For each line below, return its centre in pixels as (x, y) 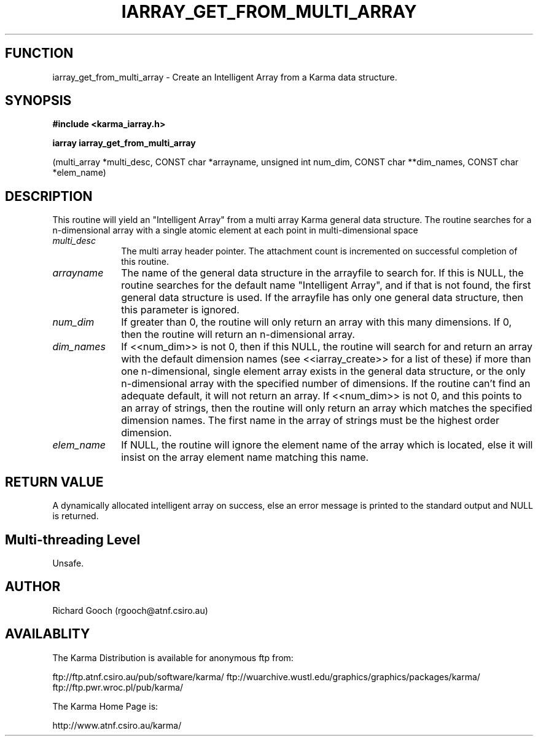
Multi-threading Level (73, 539)
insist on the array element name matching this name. (245, 457)
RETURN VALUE (54, 482)
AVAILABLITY (48, 634)
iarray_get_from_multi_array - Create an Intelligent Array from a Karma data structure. (225, 77)
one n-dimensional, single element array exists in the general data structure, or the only (323, 371)
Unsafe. (68, 563)
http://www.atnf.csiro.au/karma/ (117, 725)
